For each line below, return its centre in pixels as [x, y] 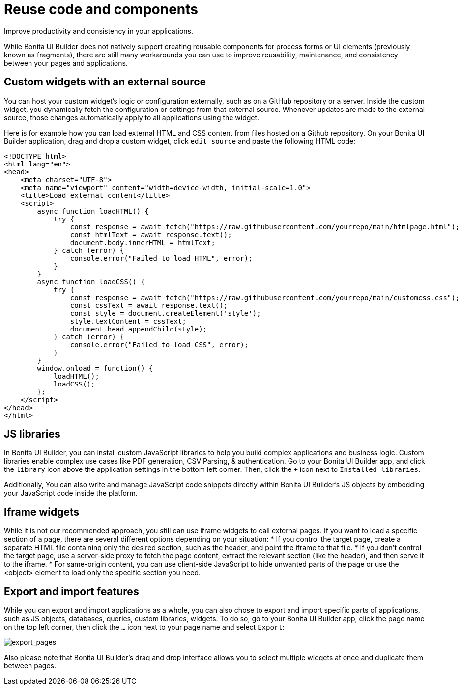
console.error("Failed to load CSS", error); [159, 344]
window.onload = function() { [95, 368]
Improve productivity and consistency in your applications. [99, 31]
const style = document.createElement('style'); [165, 313]
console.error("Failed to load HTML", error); [161, 258]
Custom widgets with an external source [105, 82]
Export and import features [72, 591]
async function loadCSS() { [91, 282]
